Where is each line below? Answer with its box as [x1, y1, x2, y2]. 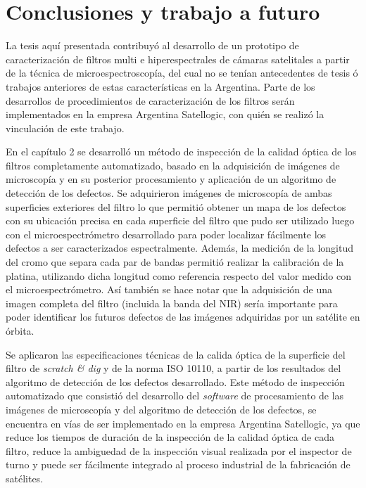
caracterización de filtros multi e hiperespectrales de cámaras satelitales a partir [6, 51, 350, 66]
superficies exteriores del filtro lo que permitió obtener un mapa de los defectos [6, 199, 346, 214]
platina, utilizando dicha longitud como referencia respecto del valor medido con [6, 268, 352, 283]
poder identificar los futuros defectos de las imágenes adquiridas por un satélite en [6, 309, 360, 324]
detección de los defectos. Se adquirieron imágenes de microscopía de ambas [6, 186, 332, 200]
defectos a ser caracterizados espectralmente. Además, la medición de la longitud [6, 240, 353, 255]
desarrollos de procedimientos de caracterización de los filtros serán [6, 93, 295, 108]
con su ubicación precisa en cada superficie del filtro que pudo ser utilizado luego [6, 213, 355, 228]
